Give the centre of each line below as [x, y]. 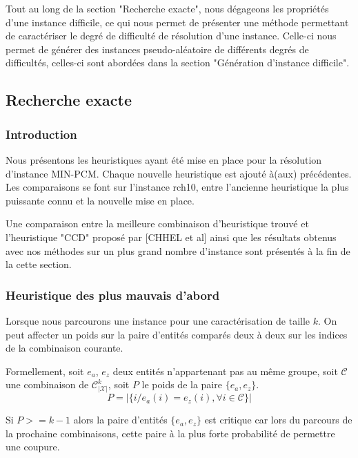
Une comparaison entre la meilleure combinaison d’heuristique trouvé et [157, 223]
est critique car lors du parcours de [278, 420]
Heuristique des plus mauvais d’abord [113, 295]
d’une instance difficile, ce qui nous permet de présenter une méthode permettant [177, 22]
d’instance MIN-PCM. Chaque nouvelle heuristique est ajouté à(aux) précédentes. [179, 173]
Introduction [41, 134]
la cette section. [39, 264]
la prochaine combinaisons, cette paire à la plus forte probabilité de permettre [170, 433]
